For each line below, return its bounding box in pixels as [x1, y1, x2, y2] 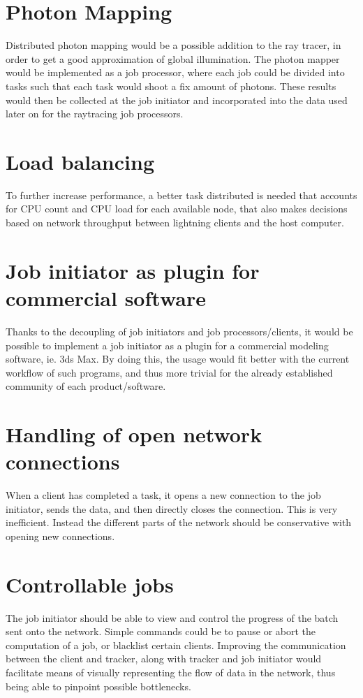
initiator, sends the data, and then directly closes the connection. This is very [6, 501, 338, 516]
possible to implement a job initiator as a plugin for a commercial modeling [6, 337, 329, 352]
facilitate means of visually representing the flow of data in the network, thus [6, 665, 336, 680]
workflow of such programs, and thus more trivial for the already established [6, 365, 333, 379]
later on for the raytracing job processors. [6, 106, 184, 121]
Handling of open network [6, 420, 262, 449]
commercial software [6, 283, 206, 312]
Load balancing [6, 147, 154, 175]
